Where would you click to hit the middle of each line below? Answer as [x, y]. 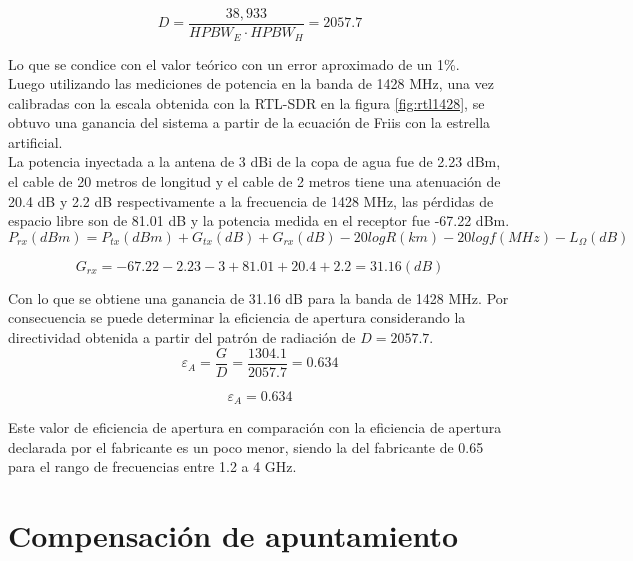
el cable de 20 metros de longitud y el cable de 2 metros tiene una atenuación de [254, 181]
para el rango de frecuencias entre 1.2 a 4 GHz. [152, 466]
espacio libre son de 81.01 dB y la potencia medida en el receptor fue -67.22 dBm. [259, 220]
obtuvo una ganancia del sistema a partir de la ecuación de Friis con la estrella [249, 122]
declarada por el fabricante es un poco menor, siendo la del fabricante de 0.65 [246, 446]
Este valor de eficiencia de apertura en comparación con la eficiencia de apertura [255, 427]
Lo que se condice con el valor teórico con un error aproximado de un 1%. [234, 63]
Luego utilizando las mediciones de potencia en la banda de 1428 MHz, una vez [251, 83]
